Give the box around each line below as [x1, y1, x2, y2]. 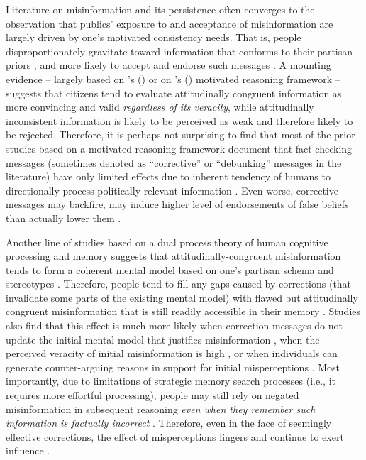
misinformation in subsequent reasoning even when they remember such [6, 401, 316, 416]
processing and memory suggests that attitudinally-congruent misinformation [6, 248, 341, 263]
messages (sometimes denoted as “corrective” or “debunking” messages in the [6, 155, 342, 170]
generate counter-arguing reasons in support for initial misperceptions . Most [6, 359, 340, 374]
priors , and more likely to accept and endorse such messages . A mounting [6, 57, 331, 72]
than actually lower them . [6, 210, 121, 225]
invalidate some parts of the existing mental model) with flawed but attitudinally [6, 290, 358, 305]
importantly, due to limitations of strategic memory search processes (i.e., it [6, 373, 335, 388]
